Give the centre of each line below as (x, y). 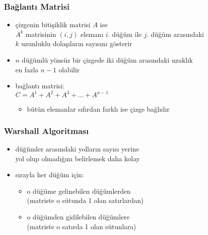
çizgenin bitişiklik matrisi (53, 25)
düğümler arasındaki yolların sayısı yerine (77, 149)
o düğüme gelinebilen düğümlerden (79, 191)
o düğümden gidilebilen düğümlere (78, 217)
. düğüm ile (125, 34)
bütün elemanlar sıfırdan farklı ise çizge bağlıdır (98, 109)
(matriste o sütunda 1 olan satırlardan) (85, 200)
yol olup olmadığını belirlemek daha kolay (78, 158)
